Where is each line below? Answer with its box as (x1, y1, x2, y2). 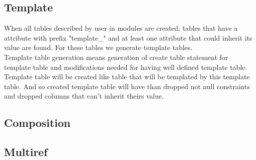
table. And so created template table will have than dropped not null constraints (4, 81, 250, 91)
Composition (4, 115, 71, 130)
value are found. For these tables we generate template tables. (4, 42, 192, 53)
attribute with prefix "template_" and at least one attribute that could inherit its (4, 32, 253, 43)
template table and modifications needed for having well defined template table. (4, 61, 247, 72)
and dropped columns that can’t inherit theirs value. (4, 91, 164, 101)
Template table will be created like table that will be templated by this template (4, 71, 250, 82)
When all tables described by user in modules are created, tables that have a (4, 23, 238, 33)
